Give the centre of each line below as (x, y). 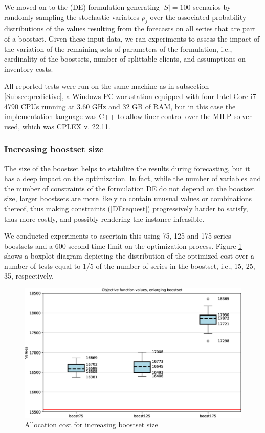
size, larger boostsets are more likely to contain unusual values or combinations (128, 198)
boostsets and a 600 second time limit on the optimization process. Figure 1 (123, 245)
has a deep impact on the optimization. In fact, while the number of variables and (133, 178)
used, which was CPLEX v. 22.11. (57, 126)
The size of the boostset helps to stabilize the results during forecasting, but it (127, 168)
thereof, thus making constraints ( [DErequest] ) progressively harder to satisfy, (126, 208)
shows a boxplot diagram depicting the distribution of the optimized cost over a (129, 256)
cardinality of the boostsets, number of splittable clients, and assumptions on (125, 59)
